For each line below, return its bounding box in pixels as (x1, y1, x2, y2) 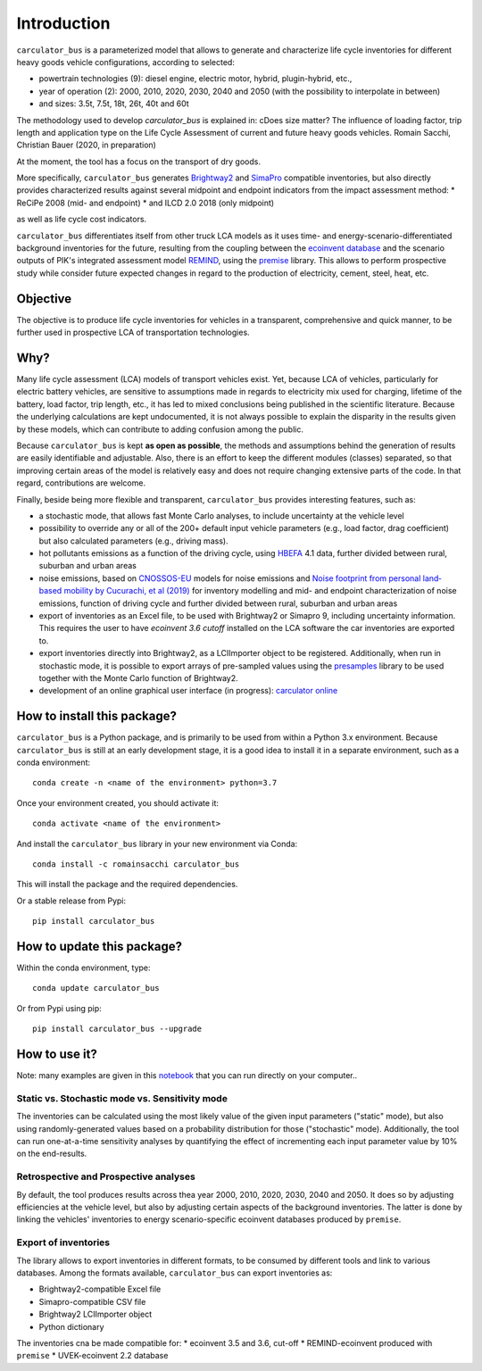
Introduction (16, 13, 111, 33)
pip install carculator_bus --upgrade (32, 1024, 203, 1034)
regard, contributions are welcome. (16, 478, 146, 488)
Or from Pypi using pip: (16, 1002, 102, 1013)
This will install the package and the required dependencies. (16, 879, 238, 890)
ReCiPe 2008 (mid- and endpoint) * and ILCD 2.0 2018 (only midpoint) (16, 197, 275, 208)
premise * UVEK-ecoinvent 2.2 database (16, 1350, 169, 1361)
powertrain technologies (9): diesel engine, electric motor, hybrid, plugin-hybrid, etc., (38, 73, 353, 84)
